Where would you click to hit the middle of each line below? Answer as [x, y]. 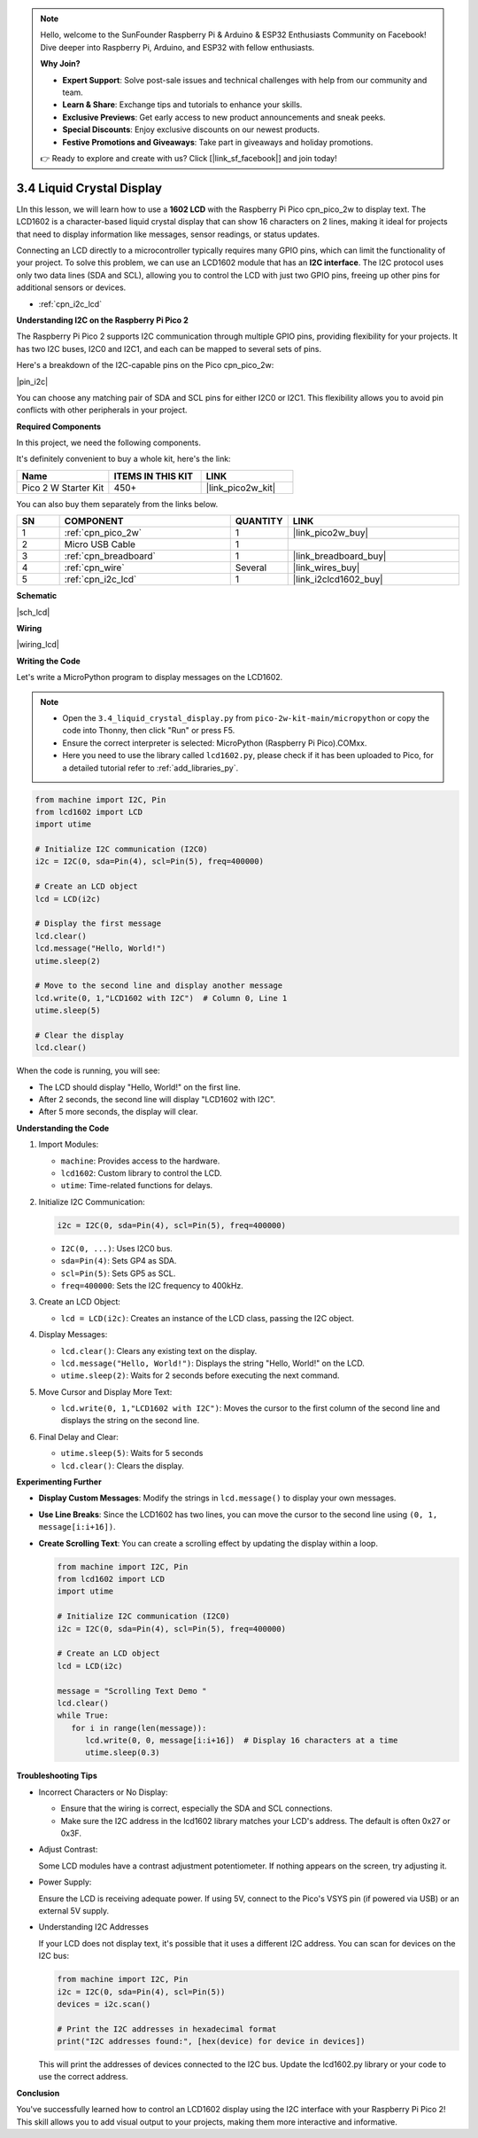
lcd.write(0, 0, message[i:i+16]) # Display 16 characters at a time [242, 1741]
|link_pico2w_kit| [241, 488]
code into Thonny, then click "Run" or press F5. [149, 731]
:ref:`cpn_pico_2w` [103, 533]
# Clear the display [79, 1035]
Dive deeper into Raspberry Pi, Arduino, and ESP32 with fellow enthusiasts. [177, 47]
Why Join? [60, 64]
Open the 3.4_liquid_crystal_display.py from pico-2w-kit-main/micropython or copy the [246, 717]
